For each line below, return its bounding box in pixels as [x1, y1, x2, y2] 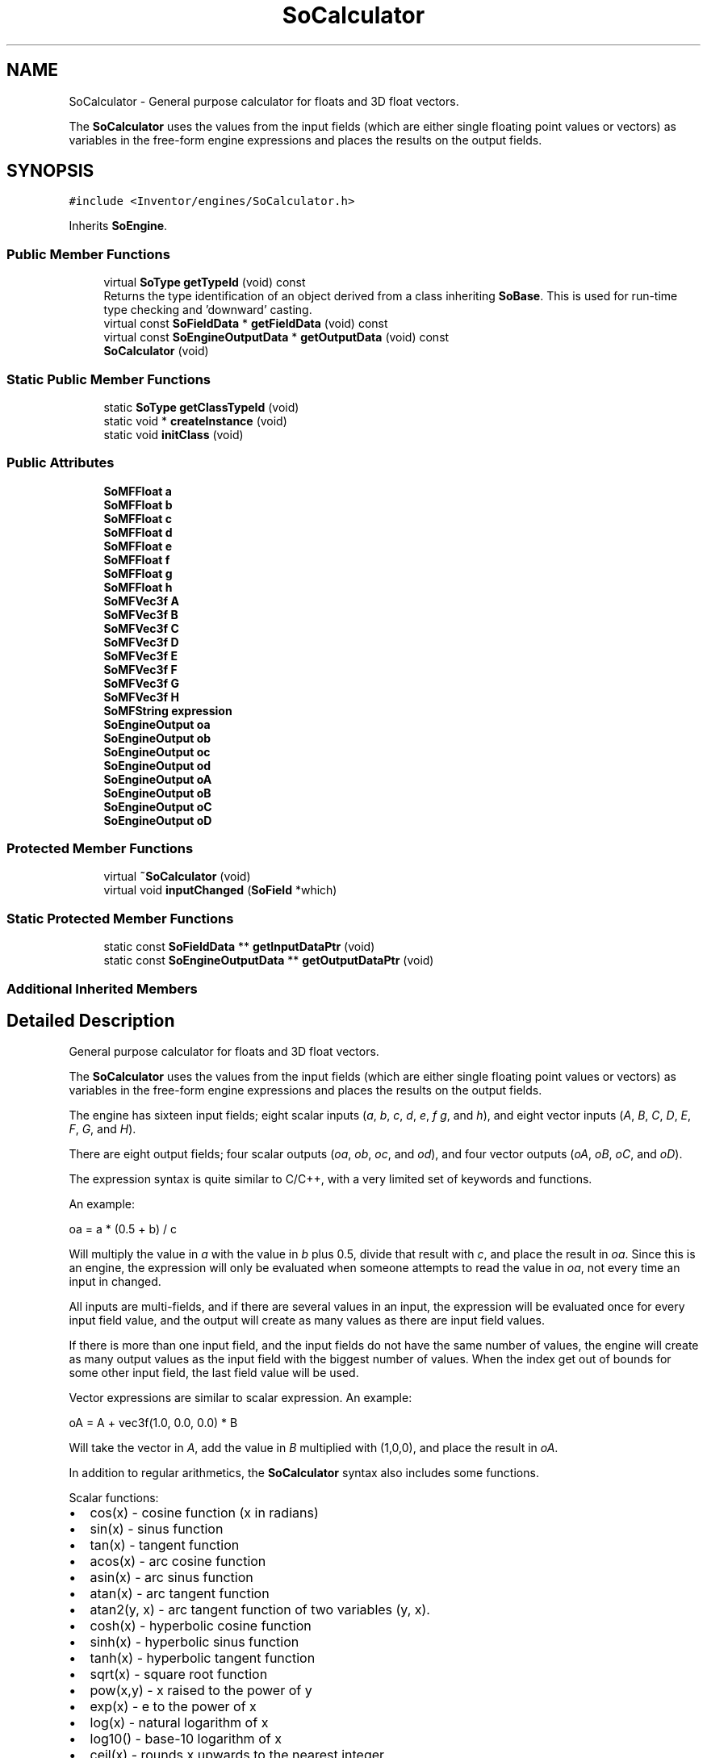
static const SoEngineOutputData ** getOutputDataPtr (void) [103, 953, 434, 968]
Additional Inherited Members [6, 980, 198, 997]
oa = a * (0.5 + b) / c [69, 1222, 177, 1237]
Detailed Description [6, 1010, 175, 1031]
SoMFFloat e [103, 538, 173, 553]
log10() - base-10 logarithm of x [90, 1731, 282, 1748]
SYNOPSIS [6, 161, 94, 182]
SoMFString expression [103, 703, 232, 718]
